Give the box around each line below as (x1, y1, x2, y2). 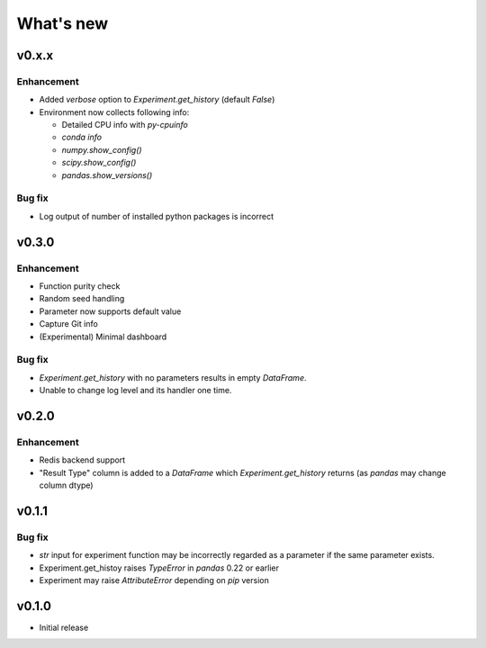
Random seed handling (39, 293, 125, 304)
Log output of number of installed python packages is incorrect (39, 211, 274, 221)
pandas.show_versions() (61, 169, 153, 180)
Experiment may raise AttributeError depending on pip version (39, 574, 269, 585)
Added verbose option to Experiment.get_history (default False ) (39, 94, 275, 105)
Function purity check (39, 280, 121, 292)
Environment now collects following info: (39, 106, 190, 117)
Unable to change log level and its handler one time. (39, 385, 232, 396)
